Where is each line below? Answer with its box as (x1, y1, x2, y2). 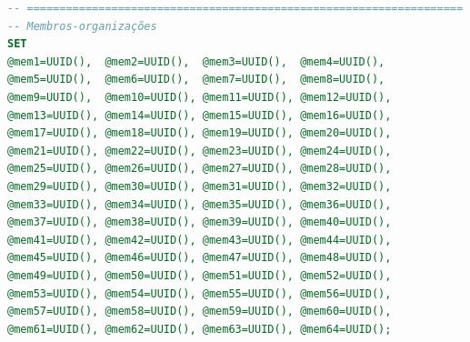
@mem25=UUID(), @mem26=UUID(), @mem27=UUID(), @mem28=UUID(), (7, 162, 392, 176)
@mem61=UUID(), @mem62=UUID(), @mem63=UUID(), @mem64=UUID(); (7, 322, 392, 336)
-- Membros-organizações (7, 19, 157, 33)
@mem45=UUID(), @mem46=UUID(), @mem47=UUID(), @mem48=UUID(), (7, 251, 392, 265)
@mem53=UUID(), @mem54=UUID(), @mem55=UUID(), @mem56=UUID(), (7, 287, 392, 300)
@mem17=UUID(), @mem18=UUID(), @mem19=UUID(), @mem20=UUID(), (7, 126, 392, 140)
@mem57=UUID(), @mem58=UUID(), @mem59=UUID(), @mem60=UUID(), (7, 305, 392, 318)
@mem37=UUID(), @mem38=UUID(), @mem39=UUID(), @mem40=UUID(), (7, 216, 392, 229)
